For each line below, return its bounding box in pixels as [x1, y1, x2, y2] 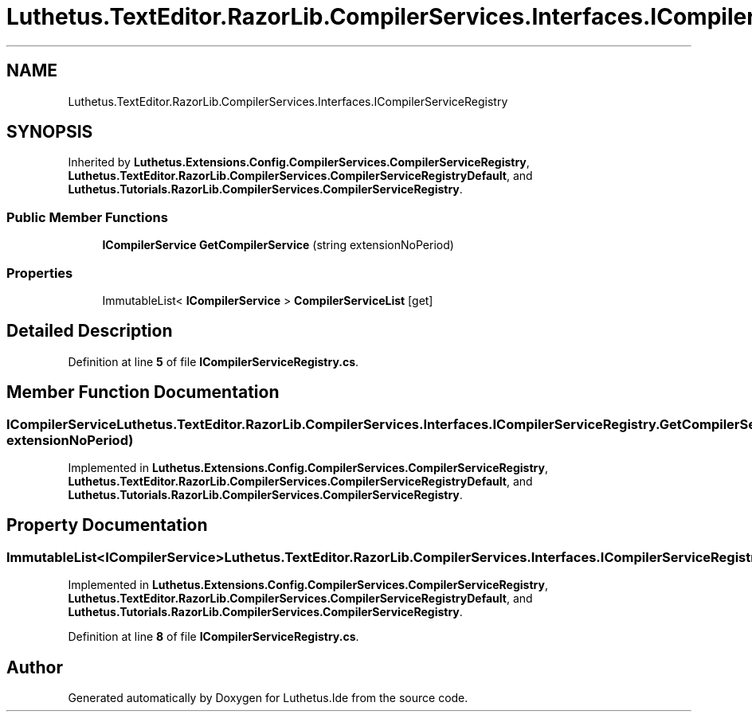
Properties [6, 264, 73, 281]
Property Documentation [6, 515, 208, 536]
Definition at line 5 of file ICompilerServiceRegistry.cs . [68, 354, 359, 369]
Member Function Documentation [6, 382, 280, 403]
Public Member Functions [6, 209, 168, 225]
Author [6, 657, 63, 677]
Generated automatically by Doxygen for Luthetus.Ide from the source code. [68, 691, 468, 705]
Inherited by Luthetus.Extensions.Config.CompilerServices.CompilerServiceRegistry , [68, 155, 530, 170]
